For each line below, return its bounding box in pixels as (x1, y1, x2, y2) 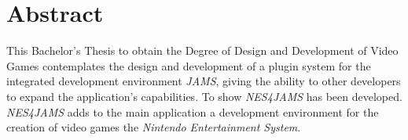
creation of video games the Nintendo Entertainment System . (6, 119, 301, 135)
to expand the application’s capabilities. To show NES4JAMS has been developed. (6, 88, 402, 104)
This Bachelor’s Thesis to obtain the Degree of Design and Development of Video (6, 42, 399, 59)
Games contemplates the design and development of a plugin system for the (6, 57, 371, 74)
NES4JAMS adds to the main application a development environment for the (6, 103, 379, 120)
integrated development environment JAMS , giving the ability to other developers (6, 73, 401, 89)
